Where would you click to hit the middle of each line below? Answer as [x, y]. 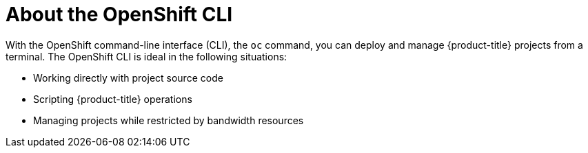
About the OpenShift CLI [119, 14]
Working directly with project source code [128, 78]
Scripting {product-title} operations [113, 99]
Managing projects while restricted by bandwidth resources [169, 120]
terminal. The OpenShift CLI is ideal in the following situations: [146, 56]
